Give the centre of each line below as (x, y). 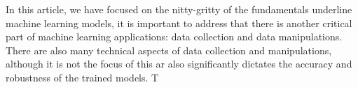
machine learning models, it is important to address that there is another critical (179, 23)
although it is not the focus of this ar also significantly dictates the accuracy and (179, 64)
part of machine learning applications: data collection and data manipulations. (174, 37)
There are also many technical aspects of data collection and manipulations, (169, 50)
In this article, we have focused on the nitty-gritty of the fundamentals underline (179, 9)
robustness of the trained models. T (82, 77)
